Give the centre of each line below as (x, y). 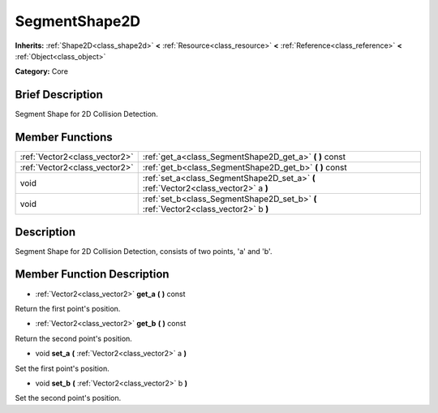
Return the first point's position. (68, 308)
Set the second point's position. (68, 398)
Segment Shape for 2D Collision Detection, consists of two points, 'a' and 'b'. (144, 251)
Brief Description (59, 95)
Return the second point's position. (74, 338)
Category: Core (42, 71)
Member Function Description (92, 275)
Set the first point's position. (62, 368)
